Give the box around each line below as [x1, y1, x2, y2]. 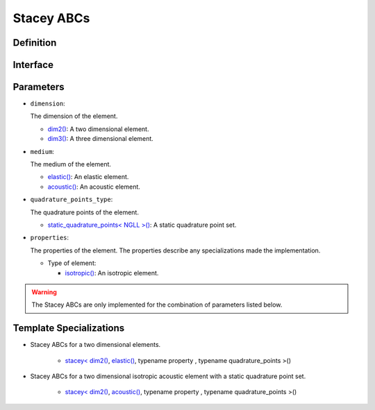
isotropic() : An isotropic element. [65, 268, 159, 277]
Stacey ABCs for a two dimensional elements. [30, 341, 161, 349]
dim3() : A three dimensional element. [47, 135, 154, 143]
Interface [12, 59, 53, 71]
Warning [31, 288, 57, 296]
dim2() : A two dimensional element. [47, 125, 149, 133]
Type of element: [47, 259, 97, 267]
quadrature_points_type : [30, 195, 113, 204]
